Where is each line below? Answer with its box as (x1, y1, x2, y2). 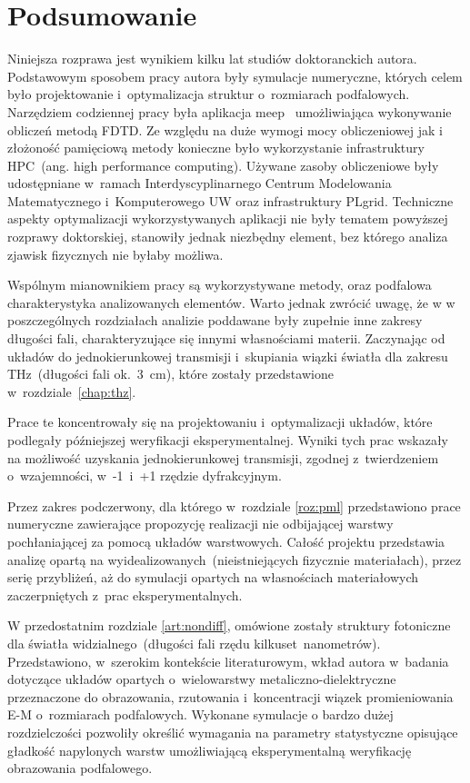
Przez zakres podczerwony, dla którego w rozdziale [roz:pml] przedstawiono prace (7, 496, 461, 515)
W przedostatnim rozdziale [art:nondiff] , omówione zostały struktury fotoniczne (7, 616, 451, 635)
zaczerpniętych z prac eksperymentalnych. (7, 585, 243, 604)
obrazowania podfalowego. (7, 758, 153, 778)
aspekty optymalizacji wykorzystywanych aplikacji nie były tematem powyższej (7, 209, 448, 228)
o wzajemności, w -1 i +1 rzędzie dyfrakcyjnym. (7, 466, 282, 485)
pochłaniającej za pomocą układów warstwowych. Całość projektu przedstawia (7, 531, 445, 550)
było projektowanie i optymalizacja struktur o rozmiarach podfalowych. (7, 84, 410, 104)
